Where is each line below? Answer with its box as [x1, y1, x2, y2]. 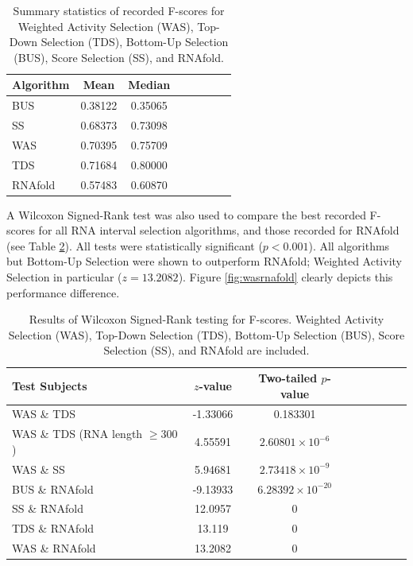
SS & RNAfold [12, 500, 84, 517]
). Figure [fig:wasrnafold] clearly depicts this [178, 269, 393, 285]
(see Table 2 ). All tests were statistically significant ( [6, 237, 263, 254]
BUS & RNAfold [12, 480, 94, 497]
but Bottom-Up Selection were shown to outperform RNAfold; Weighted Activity [6, 253, 402, 269]
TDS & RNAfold [12, 520, 95, 537]
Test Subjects [12, 377, 87, 393]
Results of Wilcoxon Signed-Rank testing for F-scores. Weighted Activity [29, 311, 384, 328]
